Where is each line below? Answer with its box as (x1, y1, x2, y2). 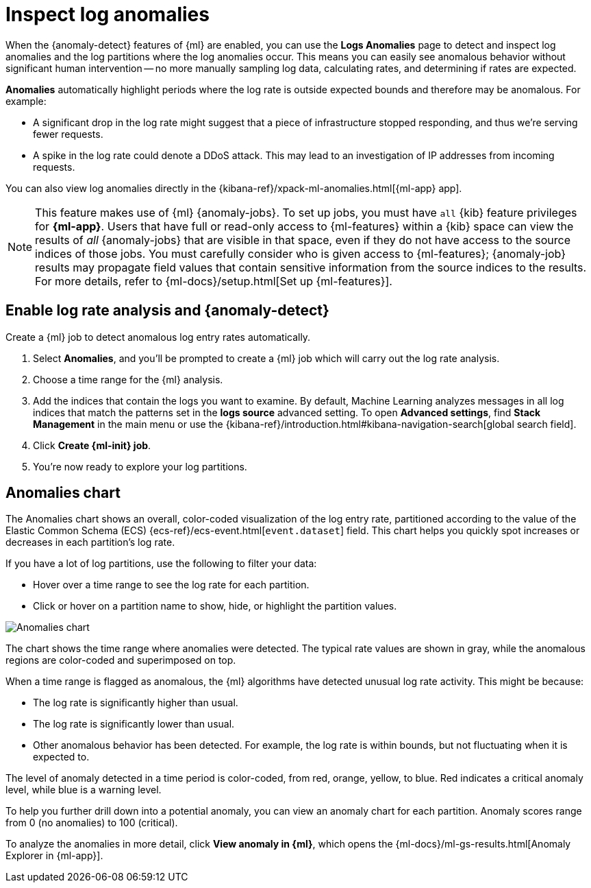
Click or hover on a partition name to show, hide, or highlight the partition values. (33, 600, 397, 612)
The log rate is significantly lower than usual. (33, 718, 235, 730)
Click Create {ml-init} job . (33, 439, 151, 451)
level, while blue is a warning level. (5, 784, 162, 796)
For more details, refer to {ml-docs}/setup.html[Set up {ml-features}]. (35, 274, 392, 288)
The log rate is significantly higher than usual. (33, 697, 238, 709)
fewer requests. (33, 128, 103, 140)
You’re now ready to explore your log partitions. (33, 460, 247, 472)
